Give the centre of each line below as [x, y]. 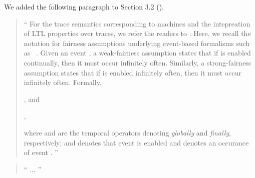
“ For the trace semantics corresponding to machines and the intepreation [137, 23]
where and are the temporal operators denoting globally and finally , [127, 132]
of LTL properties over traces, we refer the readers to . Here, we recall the [137, 33]
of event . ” [41, 152]
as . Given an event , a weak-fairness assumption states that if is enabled [137, 53]
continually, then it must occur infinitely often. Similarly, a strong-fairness [138, 62]
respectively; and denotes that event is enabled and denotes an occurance [136, 142]
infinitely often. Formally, [63, 82]
